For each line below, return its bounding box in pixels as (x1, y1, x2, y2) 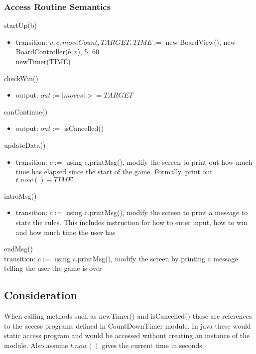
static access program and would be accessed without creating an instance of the (4, 330, 250, 341)
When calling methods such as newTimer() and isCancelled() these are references (4, 311, 252, 321)
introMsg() (4, 190, 37, 201)
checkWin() (4, 73, 38, 83)
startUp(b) (4, 20, 37, 30)
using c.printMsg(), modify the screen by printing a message (54, 253, 238, 263)
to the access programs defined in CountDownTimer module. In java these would (4, 320, 251, 331)
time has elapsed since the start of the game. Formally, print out (15, 166, 213, 177)
